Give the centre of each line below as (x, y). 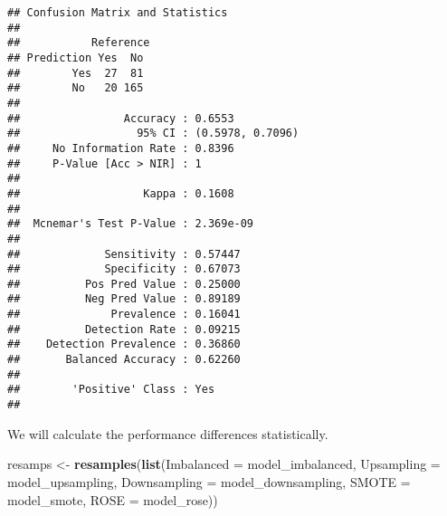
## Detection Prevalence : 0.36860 (124, 344)
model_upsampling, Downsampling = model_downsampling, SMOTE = (209, 481)
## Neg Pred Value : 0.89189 (124, 299)
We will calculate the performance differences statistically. (168, 433)
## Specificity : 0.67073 (124, 269)
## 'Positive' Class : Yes (111, 390)
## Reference (79, 43)
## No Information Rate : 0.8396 (121, 148)
